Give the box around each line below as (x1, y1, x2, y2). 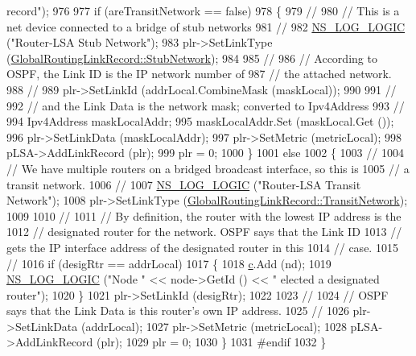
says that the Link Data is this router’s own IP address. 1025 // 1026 (6, 302, 349, 319)
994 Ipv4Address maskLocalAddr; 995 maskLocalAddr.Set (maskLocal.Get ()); (6, 113, 394, 130)
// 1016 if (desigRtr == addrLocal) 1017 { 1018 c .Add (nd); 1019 (6, 255, 332, 271)
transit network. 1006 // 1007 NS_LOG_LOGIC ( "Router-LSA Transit (6, 176, 361, 192)
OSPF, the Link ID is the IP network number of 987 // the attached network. (6, 65, 392, 82)
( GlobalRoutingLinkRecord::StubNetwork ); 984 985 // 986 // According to (6, 49, 377, 66)
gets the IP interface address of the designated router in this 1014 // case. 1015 (6, 238, 398, 255)
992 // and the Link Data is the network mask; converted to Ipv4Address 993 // (6, 97, 405, 114)
